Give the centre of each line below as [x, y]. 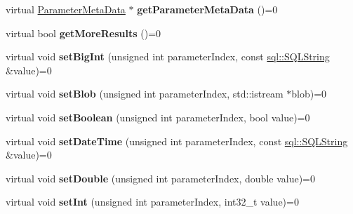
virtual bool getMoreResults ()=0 [84, 33]
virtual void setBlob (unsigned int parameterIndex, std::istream [145, 94]
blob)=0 [309, 94]
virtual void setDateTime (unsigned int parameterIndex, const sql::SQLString [177, 141]
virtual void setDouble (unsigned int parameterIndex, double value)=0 [161, 178]
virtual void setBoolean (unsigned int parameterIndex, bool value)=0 [158, 117]
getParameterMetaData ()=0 [207, 9]
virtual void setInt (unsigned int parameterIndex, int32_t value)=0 [152, 202]
